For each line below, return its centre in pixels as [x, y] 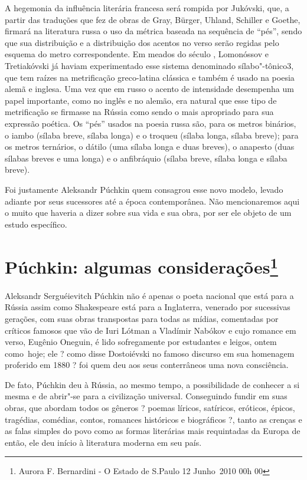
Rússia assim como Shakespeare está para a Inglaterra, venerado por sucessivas [148, 307]
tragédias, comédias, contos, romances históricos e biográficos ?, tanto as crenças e [153, 419]
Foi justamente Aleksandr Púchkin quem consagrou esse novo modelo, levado [144, 189]
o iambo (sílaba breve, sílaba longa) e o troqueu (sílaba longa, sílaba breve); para [152, 135]
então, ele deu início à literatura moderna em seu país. [103, 442]
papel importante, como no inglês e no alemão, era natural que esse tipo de [141, 100]
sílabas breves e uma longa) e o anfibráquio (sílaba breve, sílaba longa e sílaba [146, 158]
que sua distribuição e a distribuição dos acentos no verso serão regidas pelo [142, 42]
